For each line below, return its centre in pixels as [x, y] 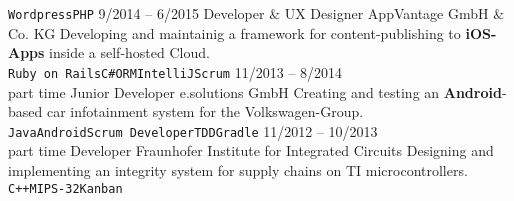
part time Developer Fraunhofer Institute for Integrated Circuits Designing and [251, 150]
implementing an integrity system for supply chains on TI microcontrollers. [238, 169]
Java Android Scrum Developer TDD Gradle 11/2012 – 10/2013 [193, 130]
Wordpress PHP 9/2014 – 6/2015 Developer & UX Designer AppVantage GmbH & [256, 13]
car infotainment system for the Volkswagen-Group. [205, 111]
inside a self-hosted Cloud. [129, 52]
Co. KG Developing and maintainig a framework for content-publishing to [234, 32]
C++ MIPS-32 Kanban [65, 188]
